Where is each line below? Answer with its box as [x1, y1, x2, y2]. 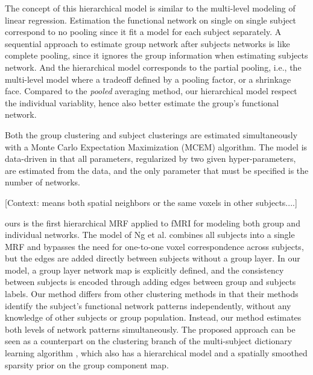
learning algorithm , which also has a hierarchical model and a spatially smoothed [5, 347, 308, 359]
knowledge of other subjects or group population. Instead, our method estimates [5, 311, 302, 324]
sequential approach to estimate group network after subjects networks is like [5, 37, 290, 50]
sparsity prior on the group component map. [5, 358, 169, 371]
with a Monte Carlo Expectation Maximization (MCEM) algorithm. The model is [5, 140, 308, 153]
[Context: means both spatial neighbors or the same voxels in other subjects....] [5, 196, 297, 208]
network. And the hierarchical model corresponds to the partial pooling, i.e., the [5, 60, 302, 73]
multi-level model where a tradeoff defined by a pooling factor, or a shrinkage [5, 72, 291, 85]
